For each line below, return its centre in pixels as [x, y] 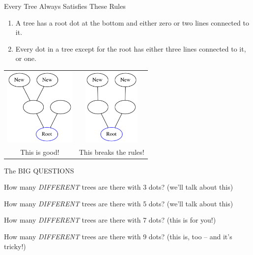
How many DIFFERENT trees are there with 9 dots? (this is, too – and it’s [118, 237]
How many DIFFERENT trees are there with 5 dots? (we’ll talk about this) [119, 203]
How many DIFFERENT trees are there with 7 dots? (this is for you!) [110, 220]
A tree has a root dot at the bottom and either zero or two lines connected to [132, 22]
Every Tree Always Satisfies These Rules [65, 6]
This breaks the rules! [112, 152]
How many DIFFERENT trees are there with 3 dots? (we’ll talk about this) [119, 187]
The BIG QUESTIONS [39, 170]
